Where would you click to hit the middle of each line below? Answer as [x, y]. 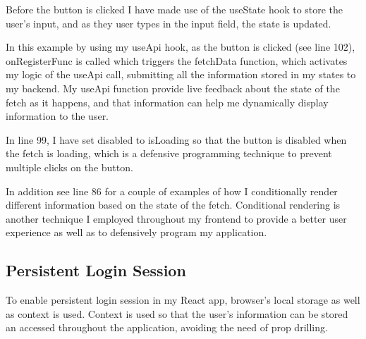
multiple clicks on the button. [69, 167]
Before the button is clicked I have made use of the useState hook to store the [175, 9]
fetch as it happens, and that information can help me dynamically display [167, 102]
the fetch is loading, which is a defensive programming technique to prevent [169, 153]
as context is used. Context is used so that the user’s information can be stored [177, 313]
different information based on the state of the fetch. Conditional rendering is [173, 205]
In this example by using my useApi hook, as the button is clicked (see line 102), [181, 47]
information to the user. [57, 116]
